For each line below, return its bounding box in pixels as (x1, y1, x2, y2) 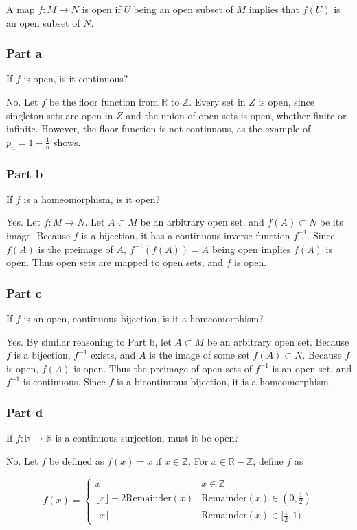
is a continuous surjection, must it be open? (55, 431, 239, 445)
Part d (6, 403, 43, 420)
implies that (249, 2, 299, 16)
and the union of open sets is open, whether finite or (126, 108, 347, 122)
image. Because (6, 228, 71, 242)
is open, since (258, 95, 314, 108)
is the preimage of (38, 241, 113, 256)
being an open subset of (133, 2, 233, 16)
